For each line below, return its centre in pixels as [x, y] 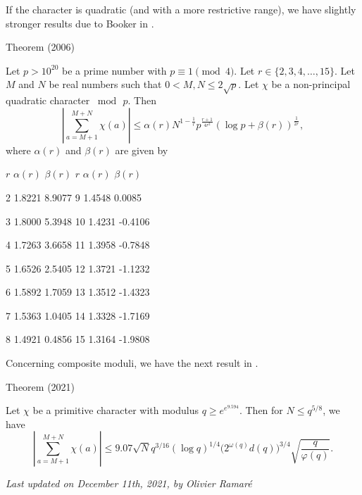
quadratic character [48, 100]
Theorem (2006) [40, 47]
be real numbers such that [105, 84]
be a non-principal [311, 84]
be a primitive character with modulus [116, 410]
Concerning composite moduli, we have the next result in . [132, 363]
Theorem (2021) [40, 386]
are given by [142, 150]
